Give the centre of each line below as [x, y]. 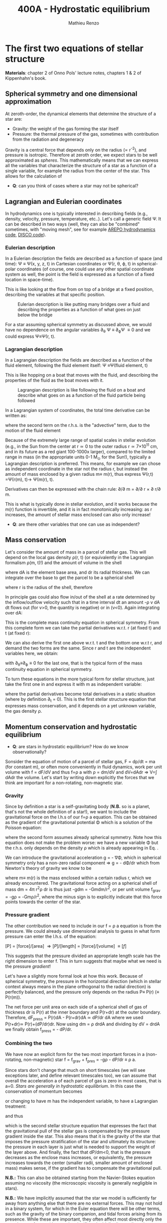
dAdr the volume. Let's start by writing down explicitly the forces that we [80, 778]
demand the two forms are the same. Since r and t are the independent [78, 648]
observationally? [29, 752]
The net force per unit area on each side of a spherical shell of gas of [76, 1007]
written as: [16, 415]
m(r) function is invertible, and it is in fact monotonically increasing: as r [79, 509]
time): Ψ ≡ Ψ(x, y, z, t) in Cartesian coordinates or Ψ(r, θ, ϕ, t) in [71, 264]
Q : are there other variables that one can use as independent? [76, 524]
